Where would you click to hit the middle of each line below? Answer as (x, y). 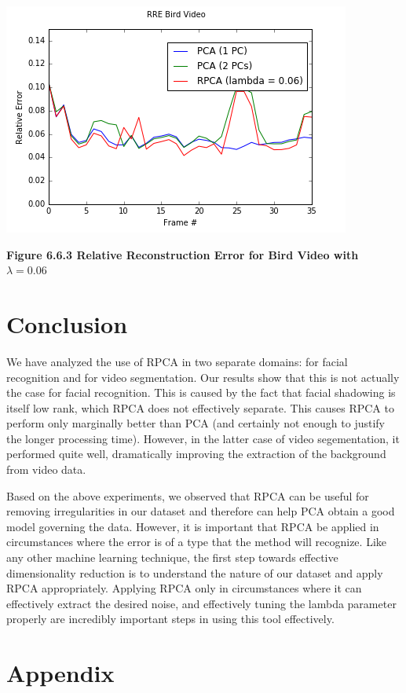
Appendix (60, 673)
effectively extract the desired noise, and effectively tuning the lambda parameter (201, 603)
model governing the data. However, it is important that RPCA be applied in (193, 526)
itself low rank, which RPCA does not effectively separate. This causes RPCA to (200, 407)
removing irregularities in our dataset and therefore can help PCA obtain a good (201, 511)
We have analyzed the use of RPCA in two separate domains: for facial (177, 361)
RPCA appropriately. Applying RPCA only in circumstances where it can (184, 588)
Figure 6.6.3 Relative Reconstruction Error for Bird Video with (183, 254)
